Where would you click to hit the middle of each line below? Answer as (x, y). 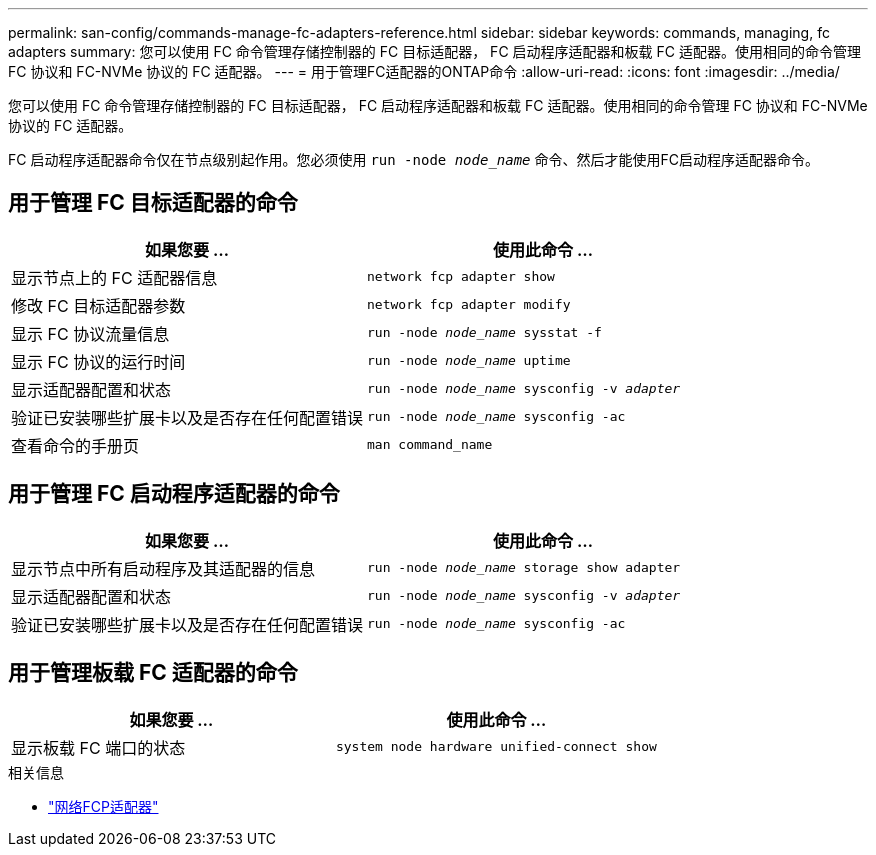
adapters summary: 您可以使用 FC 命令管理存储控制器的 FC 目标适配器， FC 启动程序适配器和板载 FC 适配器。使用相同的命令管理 (434, 51)
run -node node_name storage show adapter (524, 568)
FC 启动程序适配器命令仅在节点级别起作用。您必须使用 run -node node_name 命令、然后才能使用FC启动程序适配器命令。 (413, 159)
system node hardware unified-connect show (496, 747)
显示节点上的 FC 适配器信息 (114, 277)
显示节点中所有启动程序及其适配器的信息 (163, 568)
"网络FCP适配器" (103, 806)
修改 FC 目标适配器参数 (98, 305)
